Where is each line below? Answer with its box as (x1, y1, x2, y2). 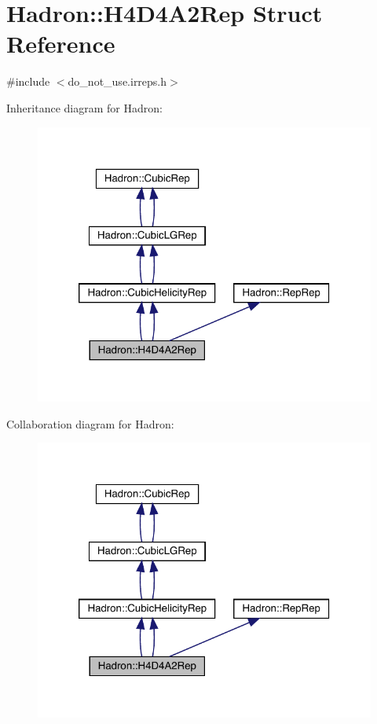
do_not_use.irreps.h (68, 73, 167, 90)
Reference (6, 28, 115, 60)
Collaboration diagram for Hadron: (6, 415, 174, 432)
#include (6, 73, 50, 90)
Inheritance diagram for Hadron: (6, 99, 163, 116)
